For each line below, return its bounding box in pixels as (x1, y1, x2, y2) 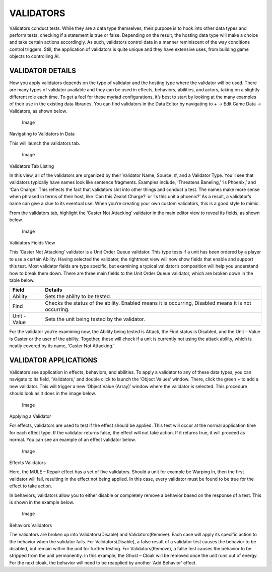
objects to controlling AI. (9, 53, 60, 59)
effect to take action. (9, 483, 52, 489)
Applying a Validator (9, 413, 51, 419)
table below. (9, 277, 35, 283)
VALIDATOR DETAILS (9, 66, 77, 75)
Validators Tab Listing (9, 163, 54, 169)
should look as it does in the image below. (9, 391, 97, 397)
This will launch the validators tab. (9, 140, 80, 146)
